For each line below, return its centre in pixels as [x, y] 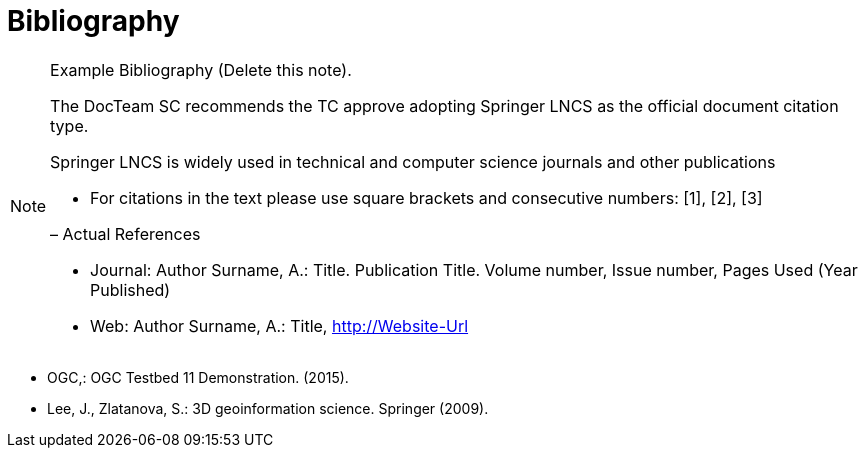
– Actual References [125, 233]
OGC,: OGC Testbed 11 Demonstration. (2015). [198, 377]
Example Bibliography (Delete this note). [201, 69]
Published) [130, 289]
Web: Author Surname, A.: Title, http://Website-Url [279, 325]
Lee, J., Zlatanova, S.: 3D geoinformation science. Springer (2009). [268, 408]
